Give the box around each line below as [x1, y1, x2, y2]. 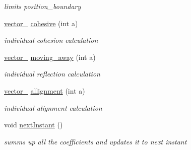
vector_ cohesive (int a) [4, 18, 78, 28]
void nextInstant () [4, 119, 63, 130]
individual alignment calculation [4, 102, 102, 113]
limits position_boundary [4, 1, 81, 11]
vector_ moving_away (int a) [4, 51, 96, 62]
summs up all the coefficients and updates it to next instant [4, 136, 187, 146]
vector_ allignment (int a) [4, 85, 85, 96]
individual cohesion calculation [4, 35, 98, 45]
